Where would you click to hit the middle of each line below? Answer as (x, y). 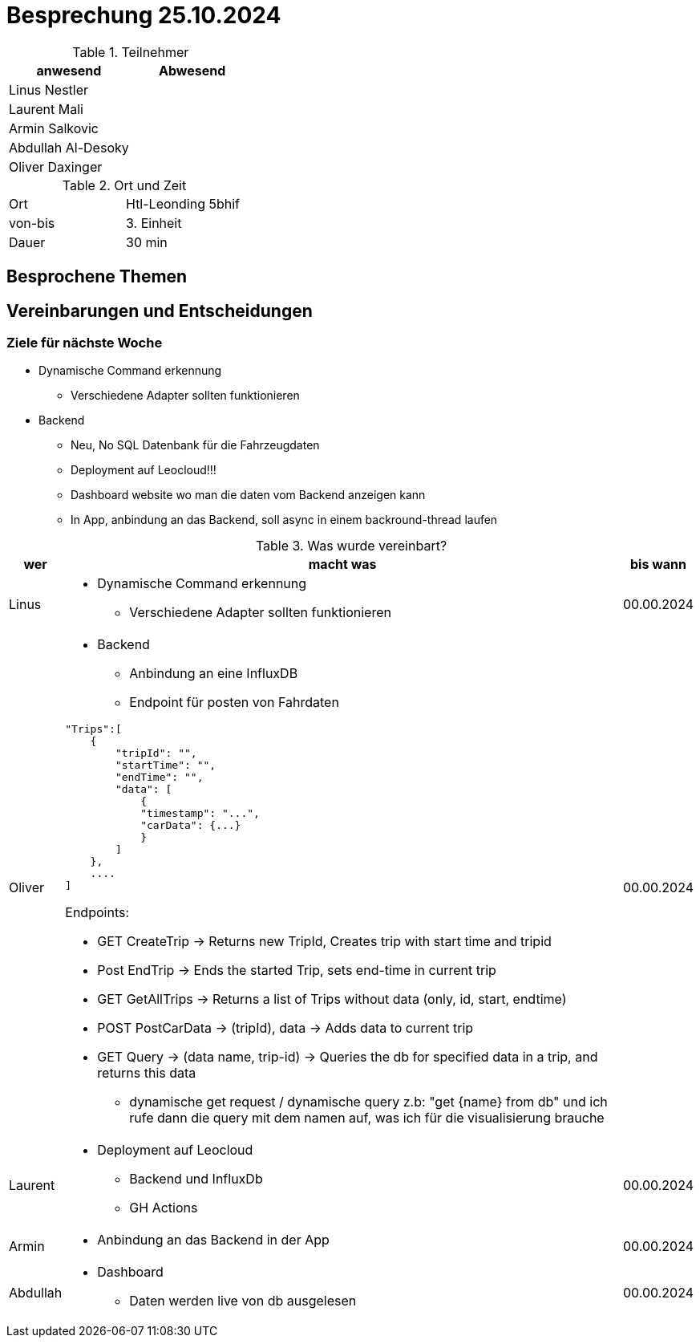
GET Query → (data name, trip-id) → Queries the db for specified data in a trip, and (348, 1057)
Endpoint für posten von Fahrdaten (234, 702)
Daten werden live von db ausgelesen (243, 1301)
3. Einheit (154, 223)
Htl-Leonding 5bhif (183, 203)
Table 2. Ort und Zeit (124, 185)
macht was (342, 564)
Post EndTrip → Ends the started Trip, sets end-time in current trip (297, 970)
